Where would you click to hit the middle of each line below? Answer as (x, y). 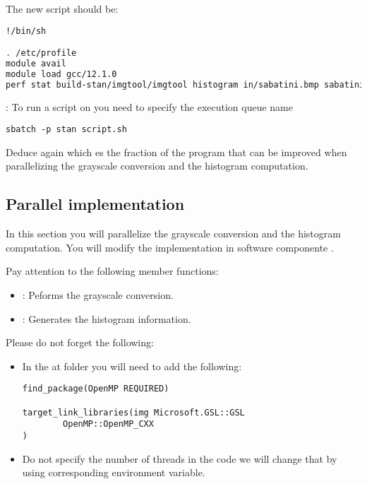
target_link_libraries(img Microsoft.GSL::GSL (133, 412)
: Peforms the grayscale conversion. (98, 295)
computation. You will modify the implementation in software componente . (170, 247)
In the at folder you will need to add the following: (132, 366)
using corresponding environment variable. (114, 472)
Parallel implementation (95, 204)
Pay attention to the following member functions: (112, 271)
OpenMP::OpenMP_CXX (108, 424)
